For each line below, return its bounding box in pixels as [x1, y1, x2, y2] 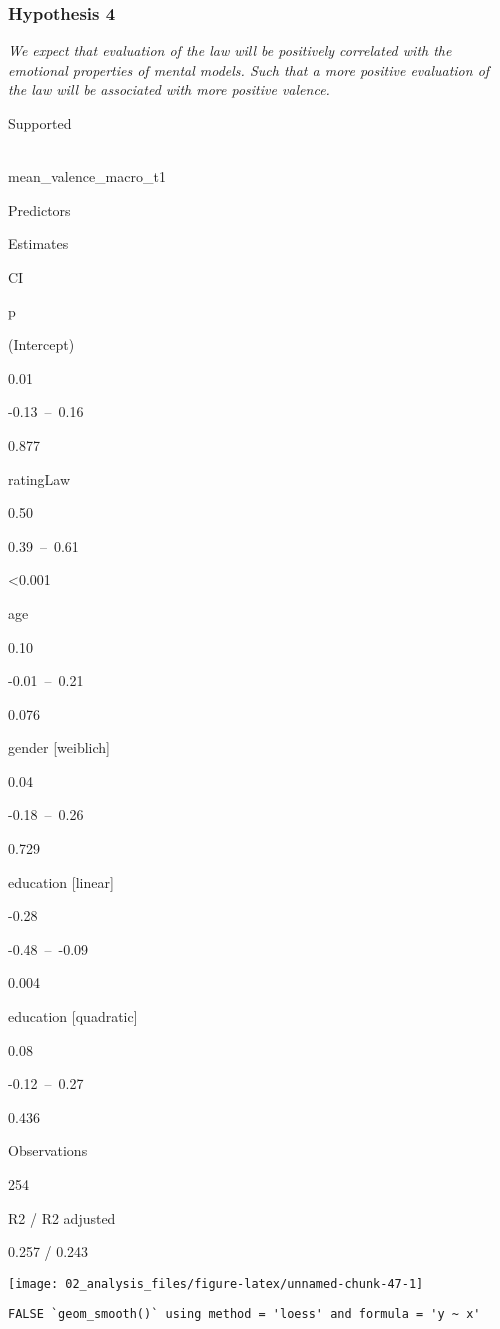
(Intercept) [8, 334, 75, 355]
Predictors [8, 199, 71, 220]
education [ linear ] [8, 871, 114, 892]
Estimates [8, 233, 69, 254]
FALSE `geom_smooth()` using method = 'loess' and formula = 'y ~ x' [8, 1307, 481, 1322]
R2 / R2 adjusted [8, 1207, 116, 1228]
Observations [8, 1140, 88, 1161]
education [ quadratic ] [8, 1006, 138, 1027]
